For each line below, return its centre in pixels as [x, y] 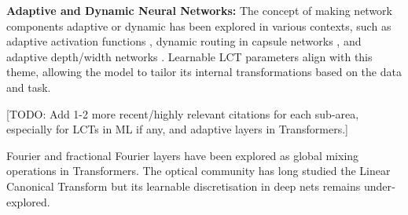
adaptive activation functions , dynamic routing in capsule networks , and [184, 41]
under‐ [379, 186]
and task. [29, 87]
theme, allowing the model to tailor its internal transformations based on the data [204, 72]
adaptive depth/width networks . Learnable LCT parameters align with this [189, 56]
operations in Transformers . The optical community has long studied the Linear [198, 171]
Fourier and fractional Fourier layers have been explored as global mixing [183, 155]
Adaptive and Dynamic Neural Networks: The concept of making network [199, 10]
